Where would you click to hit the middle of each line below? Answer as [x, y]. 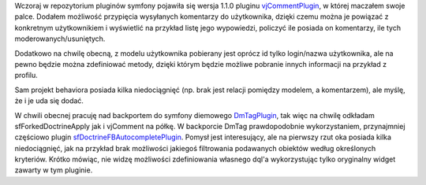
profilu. [26, 76]
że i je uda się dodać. [49, 101]
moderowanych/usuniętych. [60, 39]
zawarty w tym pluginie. [54, 170]
